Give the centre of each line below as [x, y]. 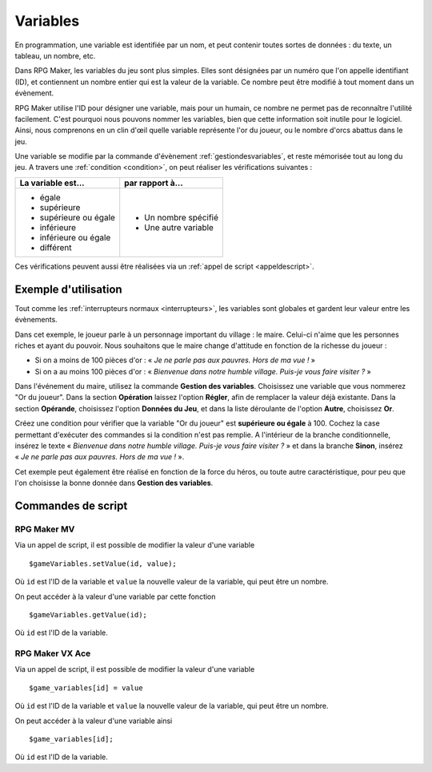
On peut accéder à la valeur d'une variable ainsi [94, 721]
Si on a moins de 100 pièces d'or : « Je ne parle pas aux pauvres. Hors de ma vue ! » [175, 360]
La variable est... [52, 183]
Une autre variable [179, 227]
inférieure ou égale [75, 237]
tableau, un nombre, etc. [55, 55]
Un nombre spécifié [182, 217]
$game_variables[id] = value [86, 688]
